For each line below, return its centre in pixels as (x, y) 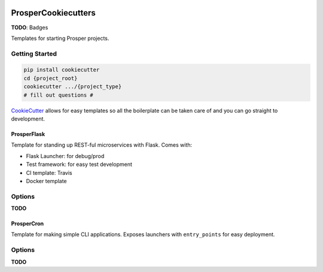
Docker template (46, 181)
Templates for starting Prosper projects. (60, 38)
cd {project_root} (51, 78)
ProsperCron (28, 224)
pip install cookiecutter (62, 70)
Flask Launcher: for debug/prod (65, 156)
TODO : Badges (30, 27)
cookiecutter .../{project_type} (73, 87)
